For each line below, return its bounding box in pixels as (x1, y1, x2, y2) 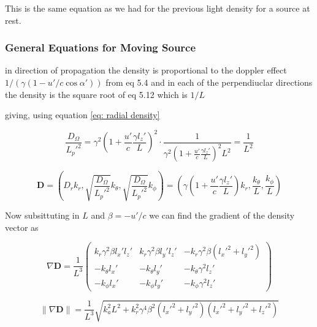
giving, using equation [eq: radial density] (5, 108, 160, 121)
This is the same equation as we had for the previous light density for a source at (5, 2, 310, 14)
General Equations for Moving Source (5, 40, 196, 55)
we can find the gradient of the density (149, 209, 295, 222)
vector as (5, 220, 39, 233)
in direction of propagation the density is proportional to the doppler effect (5, 64, 287, 77)
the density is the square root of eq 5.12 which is (5, 88, 188, 100)
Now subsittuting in (5, 209, 80, 222)
